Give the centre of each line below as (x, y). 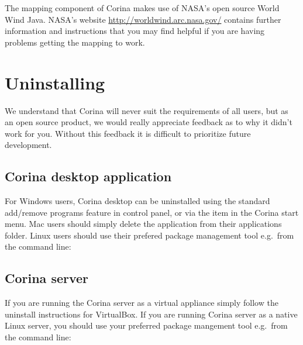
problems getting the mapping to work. (75, 42)
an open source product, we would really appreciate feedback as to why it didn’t (149, 122)
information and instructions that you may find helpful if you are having (135, 31)
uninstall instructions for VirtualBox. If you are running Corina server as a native (151, 314)
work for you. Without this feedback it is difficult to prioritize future (128, 133)
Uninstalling (55, 82)
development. (28, 145)
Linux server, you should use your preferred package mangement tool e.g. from (146, 325)
